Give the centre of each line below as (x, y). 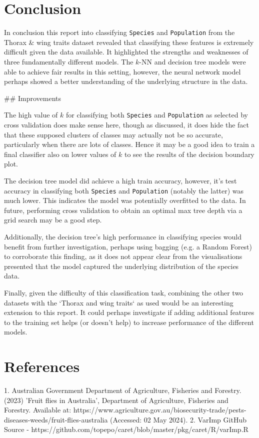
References (42, 366)
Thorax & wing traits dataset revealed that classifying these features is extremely (129, 42)
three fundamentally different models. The (69, 61)
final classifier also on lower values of (60, 154)
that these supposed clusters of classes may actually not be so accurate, (113, 134)
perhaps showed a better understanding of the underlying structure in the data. (126, 81)
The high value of (31, 115)
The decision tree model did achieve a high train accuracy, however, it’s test (120, 180)
